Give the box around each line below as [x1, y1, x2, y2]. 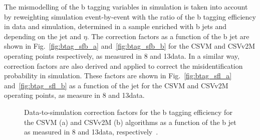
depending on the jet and [4, 31, 82, 41]
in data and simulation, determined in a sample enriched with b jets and [4, 21, 227, 32]
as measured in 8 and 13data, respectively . [24, 126, 158, 137]
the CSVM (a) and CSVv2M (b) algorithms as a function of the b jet [24, 116, 236, 127]
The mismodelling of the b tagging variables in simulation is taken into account [4, 2, 248, 12]
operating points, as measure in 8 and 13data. [4, 90, 145, 100]
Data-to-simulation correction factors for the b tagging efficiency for [24, 106, 232, 117]
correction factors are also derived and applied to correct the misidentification [4, 60, 243, 71]
